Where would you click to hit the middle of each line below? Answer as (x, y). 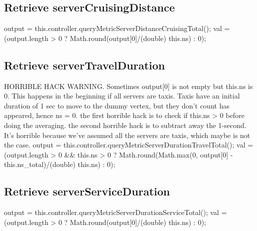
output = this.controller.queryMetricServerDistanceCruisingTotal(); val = (117, 28)
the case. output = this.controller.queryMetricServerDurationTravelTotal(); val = (129, 145)
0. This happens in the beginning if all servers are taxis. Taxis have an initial (122, 96)
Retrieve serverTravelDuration (84, 65)
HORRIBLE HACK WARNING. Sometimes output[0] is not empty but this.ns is (128, 86)
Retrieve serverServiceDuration (87, 191)
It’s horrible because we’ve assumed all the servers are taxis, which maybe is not (127, 135)
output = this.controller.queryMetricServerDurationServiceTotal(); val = (115, 212)
